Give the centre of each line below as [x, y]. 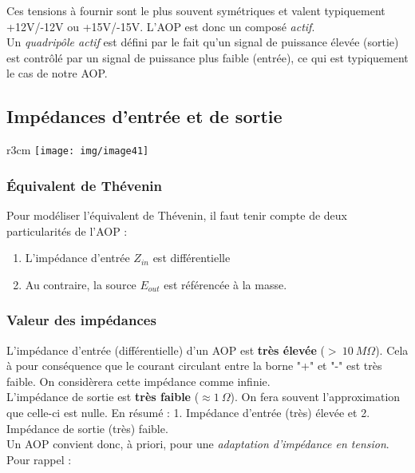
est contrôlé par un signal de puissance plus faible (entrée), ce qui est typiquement [207, 57]
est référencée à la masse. [225, 284]
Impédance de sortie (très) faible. [87, 428]
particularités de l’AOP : [67, 231]
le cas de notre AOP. [57, 73]
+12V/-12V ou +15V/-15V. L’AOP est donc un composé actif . [161, 26]
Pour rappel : [39, 459]
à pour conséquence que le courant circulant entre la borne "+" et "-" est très [194, 366]
